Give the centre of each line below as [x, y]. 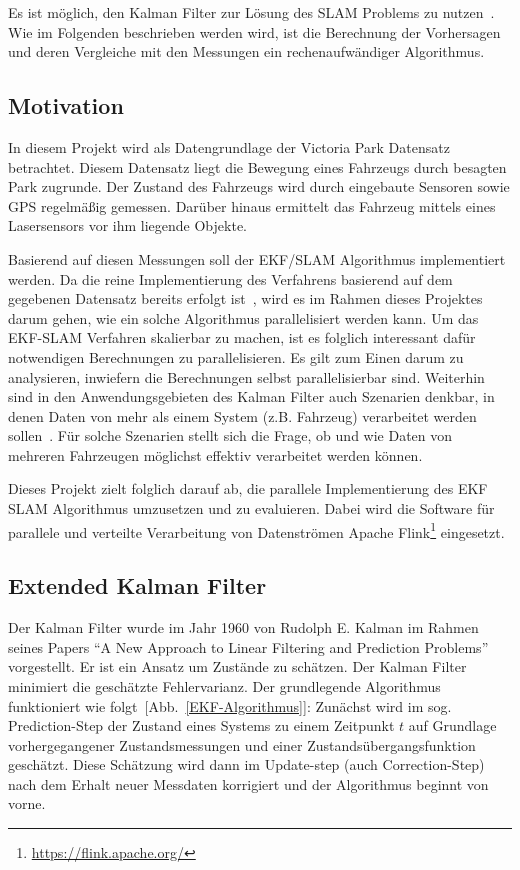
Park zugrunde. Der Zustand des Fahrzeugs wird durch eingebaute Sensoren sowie [259, 186]
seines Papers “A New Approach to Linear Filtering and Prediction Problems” [248, 646]
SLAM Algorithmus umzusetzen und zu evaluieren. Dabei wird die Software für [251, 508]
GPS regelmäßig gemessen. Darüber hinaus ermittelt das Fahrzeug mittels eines [252, 205]
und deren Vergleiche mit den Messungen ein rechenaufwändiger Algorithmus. [246, 51]
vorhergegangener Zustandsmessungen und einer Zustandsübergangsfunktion [242, 744]
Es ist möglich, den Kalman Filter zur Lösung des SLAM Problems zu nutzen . [251, 12]
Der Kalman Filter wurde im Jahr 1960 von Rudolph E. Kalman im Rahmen [243, 627]
